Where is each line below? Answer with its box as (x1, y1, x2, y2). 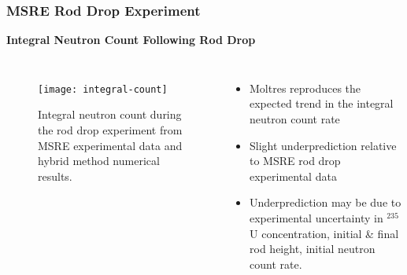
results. (38, 167, 72, 184)
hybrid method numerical (38, 152, 160, 169)
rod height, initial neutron (250, 240, 376, 257)
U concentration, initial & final (250, 225, 399, 241)
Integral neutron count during (38, 106, 182, 123)
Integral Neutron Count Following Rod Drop (6, 31, 256, 48)
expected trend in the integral (250, 95, 394, 112)
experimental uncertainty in (250, 209, 383, 225)
